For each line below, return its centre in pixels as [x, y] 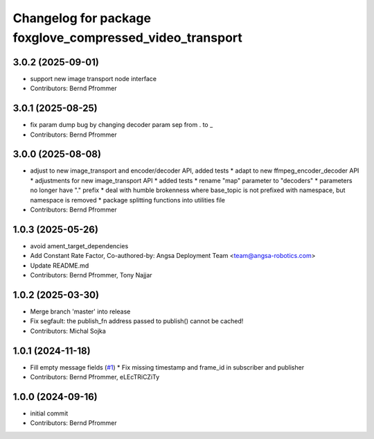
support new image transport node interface [93, 78]
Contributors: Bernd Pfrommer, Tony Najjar [91, 275]
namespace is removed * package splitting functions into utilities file [127, 200]
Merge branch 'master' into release [80, 311]
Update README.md [60, 265]
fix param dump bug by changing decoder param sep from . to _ [122, 125]
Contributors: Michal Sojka [68, 331]
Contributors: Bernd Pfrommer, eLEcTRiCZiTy [95, 377]
